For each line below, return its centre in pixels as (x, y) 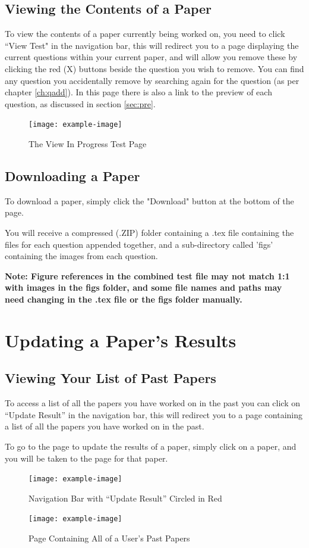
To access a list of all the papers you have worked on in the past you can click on (153, 403)
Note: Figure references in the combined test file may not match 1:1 (147, 275)
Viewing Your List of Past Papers (111, 378)
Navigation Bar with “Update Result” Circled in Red (125, 498)
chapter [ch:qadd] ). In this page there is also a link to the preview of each (138, 92)
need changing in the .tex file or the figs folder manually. (124, 299)
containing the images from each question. (81, 256)
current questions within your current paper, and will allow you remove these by (151, 57)
